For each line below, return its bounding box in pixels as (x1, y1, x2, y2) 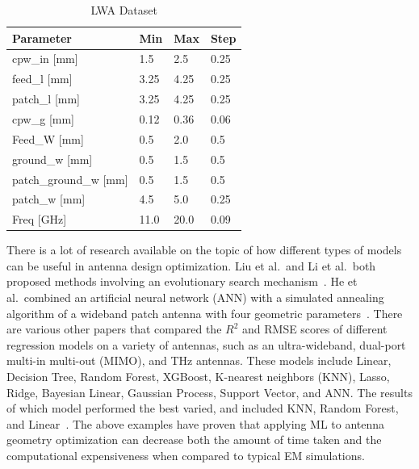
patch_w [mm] (12, 191, 86, 207)
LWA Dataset (90, 2, 157, 18)
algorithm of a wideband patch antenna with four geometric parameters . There (6, 304, 403, 321)
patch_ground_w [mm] (12, 170, 128, 187)
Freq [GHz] (12, 211, 67, 228)
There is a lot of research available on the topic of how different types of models (6, 241, 402, 258)
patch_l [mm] (12, 90, 80, 107)
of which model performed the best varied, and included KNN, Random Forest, (6, 400, 399, 417)
